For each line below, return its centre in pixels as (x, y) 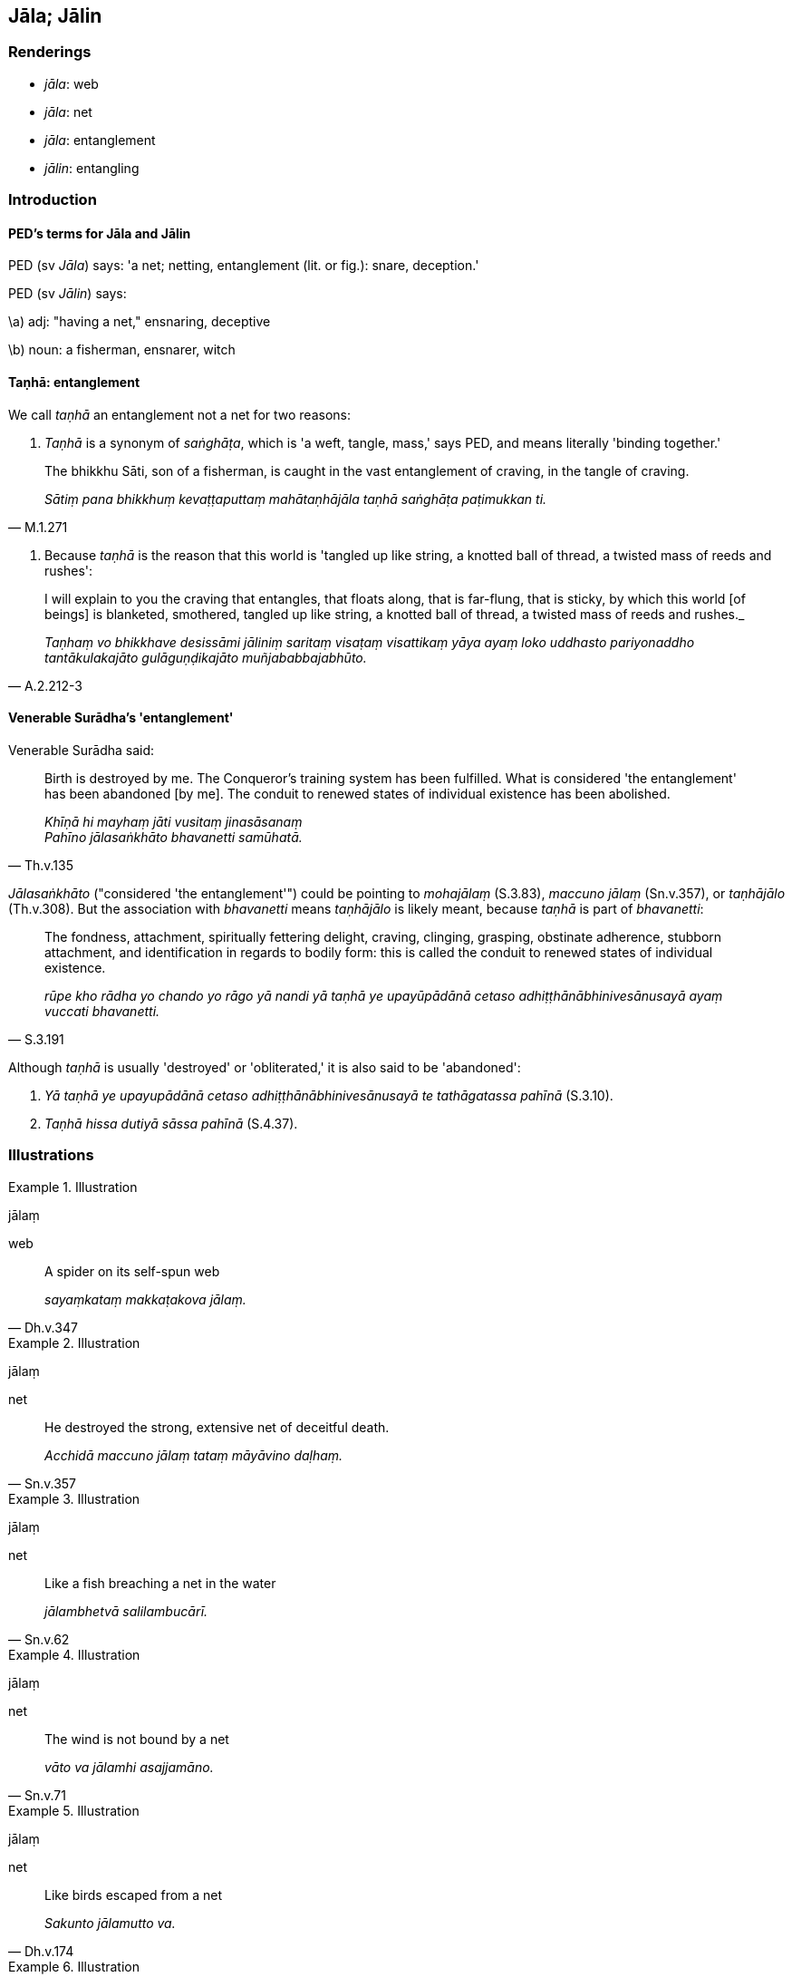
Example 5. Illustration (74, 1810)
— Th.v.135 (41, 865)
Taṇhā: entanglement (74, 382)
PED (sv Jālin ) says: (68, 294)
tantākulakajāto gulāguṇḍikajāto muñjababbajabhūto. (206, 657)
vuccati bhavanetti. (102, 1011)
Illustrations (51, 1155)
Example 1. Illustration (73, 1187)
